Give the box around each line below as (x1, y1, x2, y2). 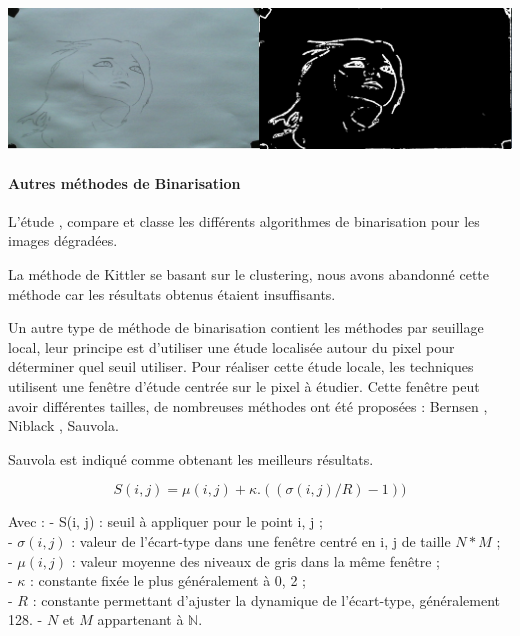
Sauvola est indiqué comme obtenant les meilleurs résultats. (8, 448, 374, 469)
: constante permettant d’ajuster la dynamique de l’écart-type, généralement (32, 589, 500, 610)
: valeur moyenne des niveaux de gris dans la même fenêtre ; (71, 550, 440, 571)
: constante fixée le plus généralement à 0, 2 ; (30, 570, 306, 591)
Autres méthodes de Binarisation (8, 172, 241, 193)
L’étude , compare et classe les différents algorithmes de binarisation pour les (8, 210, 480, 231)
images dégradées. (8, 230, 118, 251)
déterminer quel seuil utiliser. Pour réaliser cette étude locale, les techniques (8, 356, 474, 377)
